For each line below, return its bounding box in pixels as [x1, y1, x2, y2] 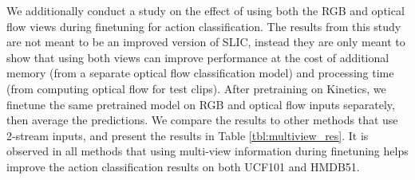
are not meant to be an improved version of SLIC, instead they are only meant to [6, 33, 405, 50]
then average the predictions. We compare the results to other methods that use [6, 112, 398, 128]
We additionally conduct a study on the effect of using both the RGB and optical [6, 2, 405, 18]
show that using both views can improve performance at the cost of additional [6, 49, 389, 65]
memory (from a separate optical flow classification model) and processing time [6, 65, 394, 81]
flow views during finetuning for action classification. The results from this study [6, 18, 401, 34]
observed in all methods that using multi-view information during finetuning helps [6, 143, 409, 159]
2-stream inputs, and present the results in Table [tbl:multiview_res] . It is [6, 127, 369, 143]
